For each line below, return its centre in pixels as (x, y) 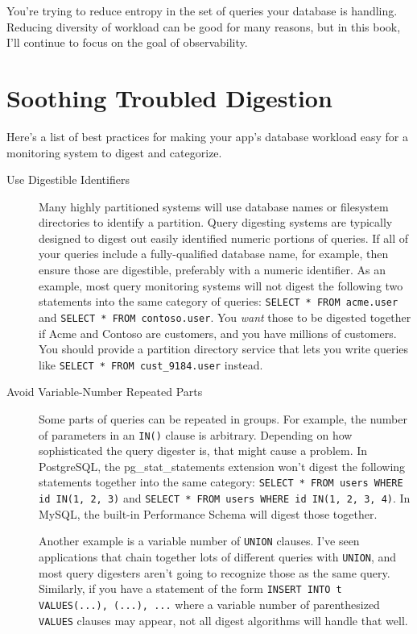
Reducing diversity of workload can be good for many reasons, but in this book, (204, 26)
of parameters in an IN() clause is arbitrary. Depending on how (196, 434)
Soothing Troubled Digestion (169, 97)
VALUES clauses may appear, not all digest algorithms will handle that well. (223, 620)
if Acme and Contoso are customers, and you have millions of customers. (218, 333)
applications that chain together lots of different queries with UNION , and (218, 557)
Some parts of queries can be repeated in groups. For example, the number (223, 419)
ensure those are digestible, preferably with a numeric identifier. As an (213, 270)
